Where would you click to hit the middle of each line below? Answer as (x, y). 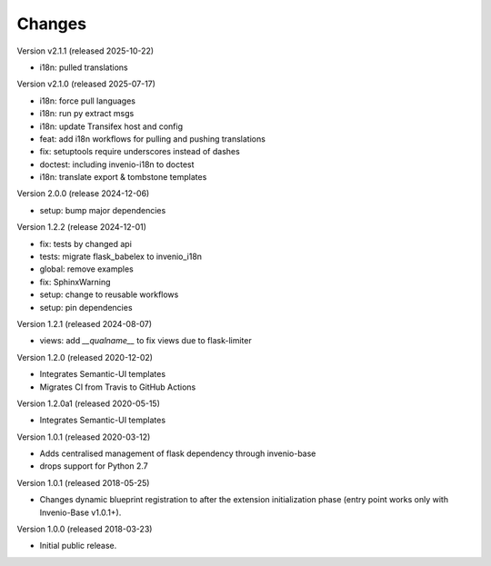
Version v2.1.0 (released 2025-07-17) (86, 84)
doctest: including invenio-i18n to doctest (117, 164)
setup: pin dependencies (86, 307)
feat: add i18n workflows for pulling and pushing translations (152, 139)
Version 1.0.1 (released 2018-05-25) (83, 482)
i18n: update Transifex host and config (111, 126)
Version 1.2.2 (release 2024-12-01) (82, 227)
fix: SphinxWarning (75, 282)
